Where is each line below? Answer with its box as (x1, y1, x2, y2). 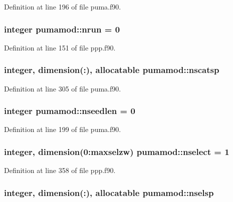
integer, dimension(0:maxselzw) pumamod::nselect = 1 (4, 145, 229, 157)
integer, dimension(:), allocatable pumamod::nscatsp (4, 63, 219, 76)
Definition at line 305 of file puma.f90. (4, 83, 121, 93)
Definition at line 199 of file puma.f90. (4, 124, 121, 134)
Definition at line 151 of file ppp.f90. (4, 42, 116, 52)
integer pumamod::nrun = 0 (4, 22, 120, 35)
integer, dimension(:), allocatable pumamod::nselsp (4, 186, 214, 198)
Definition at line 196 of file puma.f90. (4, 1, 121, 11)
